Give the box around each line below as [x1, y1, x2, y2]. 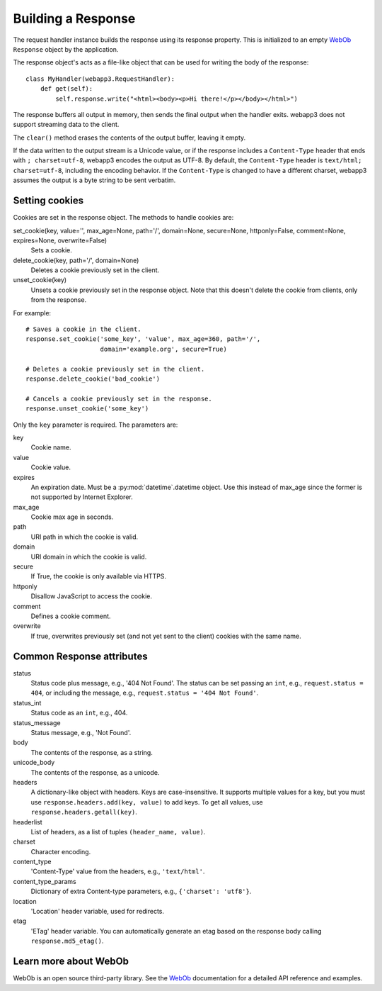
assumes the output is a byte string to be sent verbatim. [13, 176, 176, 184]
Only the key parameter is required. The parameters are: [13, 420, 178, 429]
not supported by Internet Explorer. [30, 493, 134, 501]
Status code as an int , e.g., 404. [30, 709, 128, 717]
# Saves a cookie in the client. [25, 325, 141, 333]
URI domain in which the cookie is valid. [30, 552, 147, 561]
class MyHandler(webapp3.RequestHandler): [25, 74, 175, 83]
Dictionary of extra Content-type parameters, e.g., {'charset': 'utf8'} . [30, 887, 252, 896]
